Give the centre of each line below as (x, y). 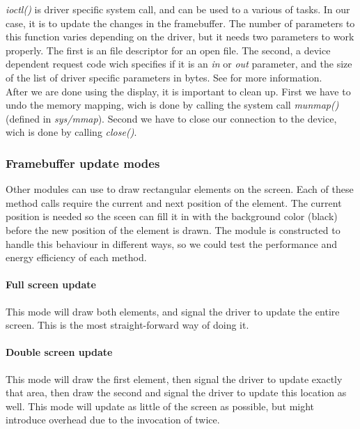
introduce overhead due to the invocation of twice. (113, 420)
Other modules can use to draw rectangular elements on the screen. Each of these (180, 189)
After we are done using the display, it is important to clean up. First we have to (178, 91)
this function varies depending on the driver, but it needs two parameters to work (180, 37)
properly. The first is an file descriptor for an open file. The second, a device (168, 50)
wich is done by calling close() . (71, 132)
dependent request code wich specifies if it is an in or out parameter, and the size (179, 64)
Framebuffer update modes (83, 163)
